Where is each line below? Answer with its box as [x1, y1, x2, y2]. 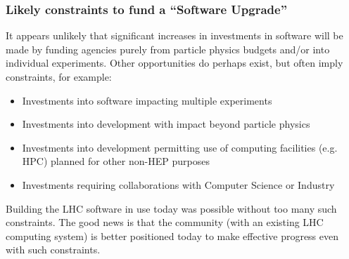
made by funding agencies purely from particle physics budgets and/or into [6, 41, 330, 56]
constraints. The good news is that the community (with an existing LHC [6, 215, 324, 230]
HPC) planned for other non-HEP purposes [22, 154, 210, 168]
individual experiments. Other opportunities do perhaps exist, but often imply [6, 55, 343, 70]
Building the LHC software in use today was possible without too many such [6, 201, 337, 215]
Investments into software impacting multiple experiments [22, 93, 272, 107]
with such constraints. [6, 242, 101, 257]
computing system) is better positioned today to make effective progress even [6, 228, 339, 243]
